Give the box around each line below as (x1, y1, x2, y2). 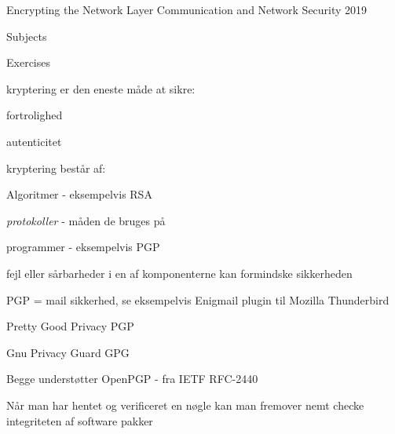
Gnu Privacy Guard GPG (6, 344, 130, 360)
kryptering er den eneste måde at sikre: (6, 80, 196, 97)
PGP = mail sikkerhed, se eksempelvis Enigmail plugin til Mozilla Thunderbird (6, 291, 390, 308)
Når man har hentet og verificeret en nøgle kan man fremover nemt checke (6, 396, 364, 413)
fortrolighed (6, 107, 63, 123)
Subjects (6, 27, 47, 44)
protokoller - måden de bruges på (6, 212, 166, 228)
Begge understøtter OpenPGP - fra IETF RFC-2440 (6, 370, 258, 387)
